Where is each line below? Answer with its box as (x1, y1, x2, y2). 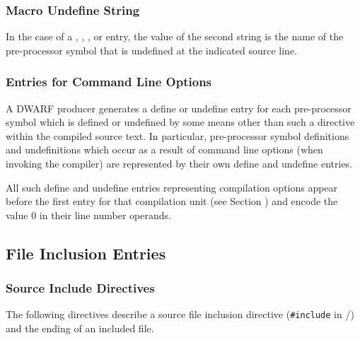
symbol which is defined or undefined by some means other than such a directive (6, 115, 355, 129)
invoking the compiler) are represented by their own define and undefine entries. (6, 156, 353, 170)
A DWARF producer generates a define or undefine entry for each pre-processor (6, 100, 352, 115)
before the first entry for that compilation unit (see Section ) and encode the (6, 194, 338, 209)
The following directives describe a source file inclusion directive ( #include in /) (6, 307, 354, 322)
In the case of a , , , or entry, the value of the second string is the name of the (6, 29, 344, 44)
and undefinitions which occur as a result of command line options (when (6, 142, 323, 157)
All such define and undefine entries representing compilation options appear (6, 180, 338, 194)
